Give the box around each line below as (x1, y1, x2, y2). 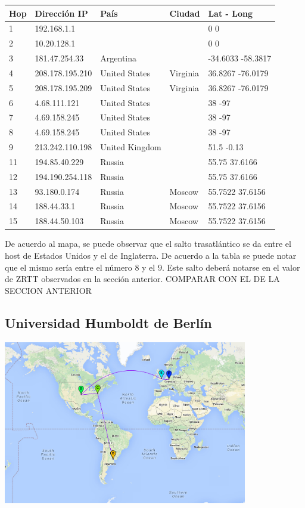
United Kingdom (100, 141, 161, 153)
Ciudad (169, 7, 200, 19)
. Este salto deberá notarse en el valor (161, 261, 300, 273)
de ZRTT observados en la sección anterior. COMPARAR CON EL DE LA (5, 272, 280, 285)
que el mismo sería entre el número (5, 261, 132, 273)
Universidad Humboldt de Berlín (5, 313, 212, 332)
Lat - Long (208, 7, 253, 19)
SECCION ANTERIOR (5, 284, 92, 296)
